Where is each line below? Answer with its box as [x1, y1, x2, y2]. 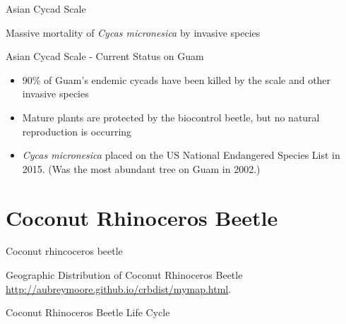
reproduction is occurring [22, 124, 132, 138]
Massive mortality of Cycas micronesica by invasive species [6, 25, 261, 40]
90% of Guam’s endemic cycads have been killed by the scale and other [22, 72, 331, 87]
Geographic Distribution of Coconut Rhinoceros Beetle [6, 268, 243, 282]
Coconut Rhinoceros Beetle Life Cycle [6, 305, 170, 320]
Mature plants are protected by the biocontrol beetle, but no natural [22, 109, 320, 124]
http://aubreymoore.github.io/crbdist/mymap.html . [6, 281, 232, 296]
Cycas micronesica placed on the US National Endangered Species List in [22, 148, 340, 162]
